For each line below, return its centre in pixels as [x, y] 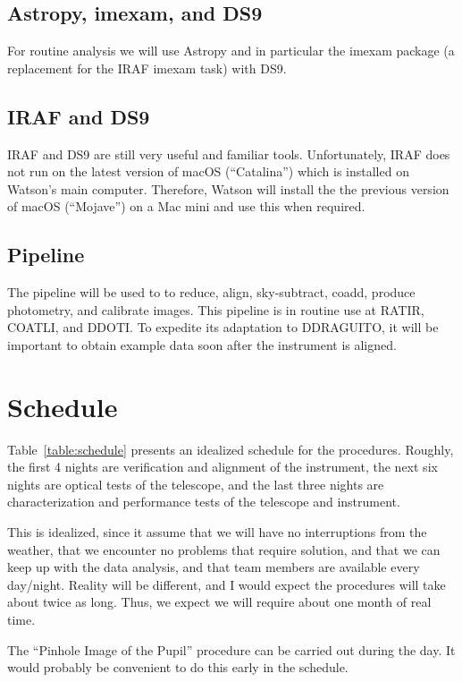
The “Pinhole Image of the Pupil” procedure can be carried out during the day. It [231, 649]
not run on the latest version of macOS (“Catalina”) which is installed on [208, 171]
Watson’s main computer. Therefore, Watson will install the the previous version [228, 188]
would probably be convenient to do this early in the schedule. [178, 667]
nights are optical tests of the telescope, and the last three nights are [196, 484]
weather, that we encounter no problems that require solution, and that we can [224, 549]
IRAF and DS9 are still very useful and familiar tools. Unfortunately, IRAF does [229, 153]
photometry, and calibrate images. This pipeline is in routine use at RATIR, [216, 309]
